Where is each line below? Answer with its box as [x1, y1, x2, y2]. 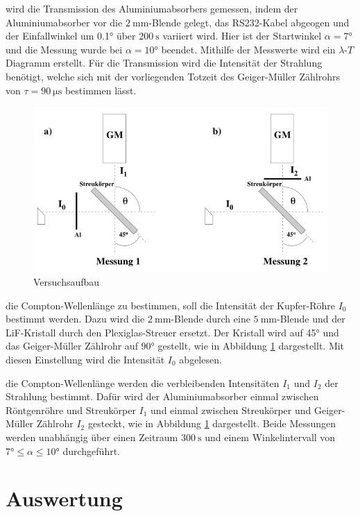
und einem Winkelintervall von [205, 429, 336, 444]
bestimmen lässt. [65, 83, 137, 97]
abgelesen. [179, 352, 222, 366]
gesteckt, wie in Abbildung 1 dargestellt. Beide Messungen [87, 416, 336, 431]
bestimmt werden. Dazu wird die [6, 311, 145, 326]
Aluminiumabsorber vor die [6, 15, 123, 29]
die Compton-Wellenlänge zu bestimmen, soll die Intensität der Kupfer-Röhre [6, 298, 335, 312]
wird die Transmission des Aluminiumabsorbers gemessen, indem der [6, 1, 298, 15]
